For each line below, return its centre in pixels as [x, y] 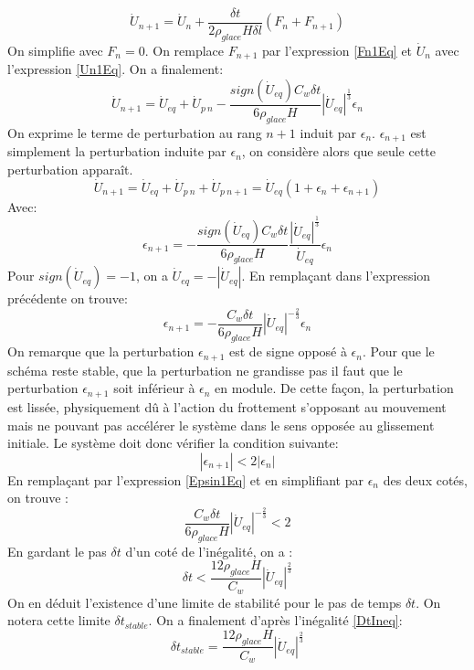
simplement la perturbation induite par [117, 151]
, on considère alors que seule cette [339, 151]
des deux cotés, [425, 479]
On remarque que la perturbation [101, 351]
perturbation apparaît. [70, 169]
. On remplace [184, 50]
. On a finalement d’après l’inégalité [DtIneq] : [275, 620]
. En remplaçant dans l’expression [336, 276]
